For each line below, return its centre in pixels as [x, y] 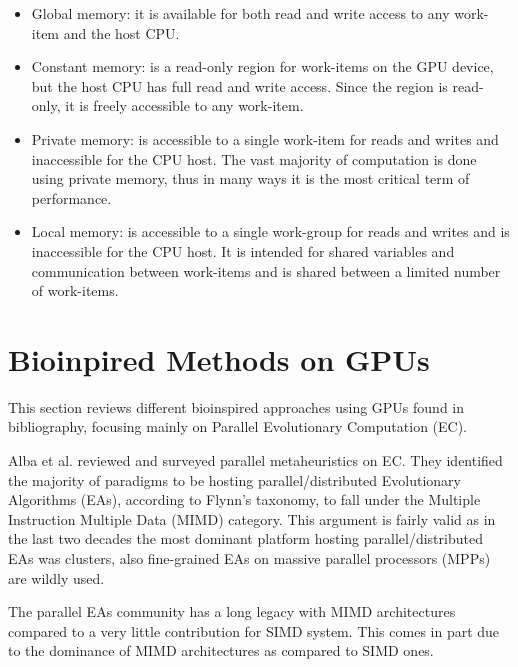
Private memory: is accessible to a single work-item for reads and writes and [265, 138]
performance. [71, 197]
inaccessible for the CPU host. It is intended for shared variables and [243, 250]
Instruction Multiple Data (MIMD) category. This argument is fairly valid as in [252, 518]
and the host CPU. [121, 32]
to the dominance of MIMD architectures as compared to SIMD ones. [221, 650]
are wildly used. [56, 577]
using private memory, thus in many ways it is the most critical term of [250, 178]
